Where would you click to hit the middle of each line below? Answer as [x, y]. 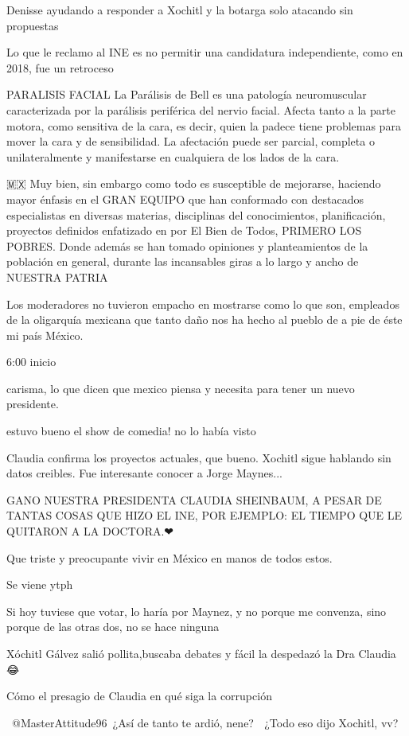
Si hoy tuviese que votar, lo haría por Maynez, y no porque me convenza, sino [197, 611]
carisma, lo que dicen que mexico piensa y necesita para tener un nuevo [181, 388]
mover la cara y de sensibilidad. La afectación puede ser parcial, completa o [191, 141]
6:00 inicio [31, 362]
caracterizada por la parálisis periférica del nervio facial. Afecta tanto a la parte [201, 109]
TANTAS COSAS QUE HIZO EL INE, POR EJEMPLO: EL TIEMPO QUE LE [204, 515]
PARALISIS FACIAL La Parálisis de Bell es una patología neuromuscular [187, 94]
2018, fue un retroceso [60, 67]
